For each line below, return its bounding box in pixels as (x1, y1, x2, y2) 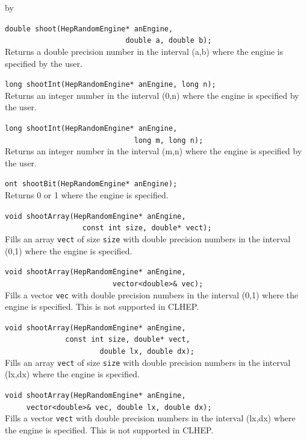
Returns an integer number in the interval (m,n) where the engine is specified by (5, 145, 302, 157)
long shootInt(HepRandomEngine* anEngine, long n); (5, 80, 216, 89)
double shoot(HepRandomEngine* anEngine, (5, 24, 173, 33)
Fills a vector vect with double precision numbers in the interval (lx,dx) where (5, 412, 296, 424)
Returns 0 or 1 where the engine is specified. (5, 189, 169, 201)
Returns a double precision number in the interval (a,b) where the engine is (5, 45, 284, 57)
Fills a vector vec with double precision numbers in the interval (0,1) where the (5, 288, 299, 301)
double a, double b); (125, 36, 212, 45)
